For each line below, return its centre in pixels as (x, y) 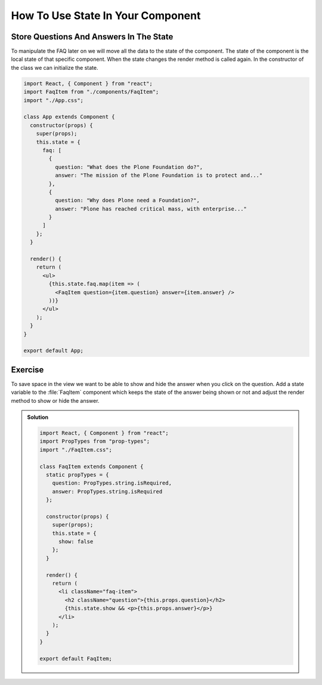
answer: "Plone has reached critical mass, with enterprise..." (151, 209)
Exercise (27, 370)
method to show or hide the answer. (55, 400)
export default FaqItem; (76, 658)
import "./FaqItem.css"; (76, 450)
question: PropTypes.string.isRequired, (112, 483)
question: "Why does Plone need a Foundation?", (127, 200)
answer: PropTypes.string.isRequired (107, 491)
